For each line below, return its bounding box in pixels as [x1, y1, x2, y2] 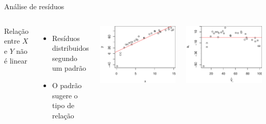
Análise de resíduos [4, 1, 64, 11]
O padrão [52, 79, 82, 90]
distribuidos [52, 43, 89, 53]
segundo [52, 52, 78, 63]
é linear [4, 55, 28, 66]
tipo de [52, 100, 75, 111]
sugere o [52, 90, 78, 100]
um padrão [52, 63, 86, 73]
